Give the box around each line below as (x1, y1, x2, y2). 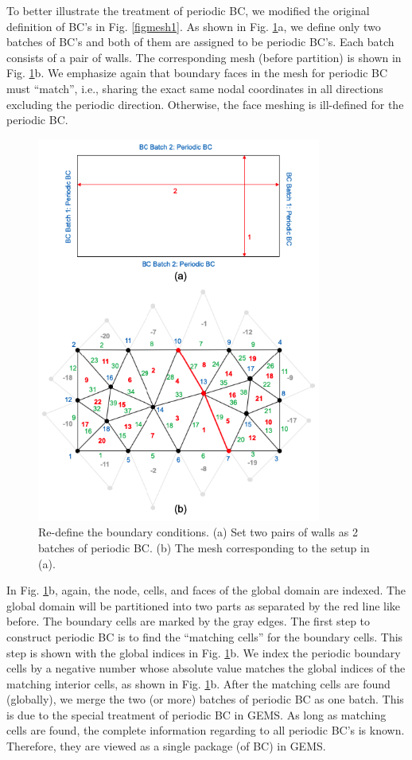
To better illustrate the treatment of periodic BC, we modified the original (6, 2, 370, 18)
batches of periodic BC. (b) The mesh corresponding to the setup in (38, 539, 370, 555)
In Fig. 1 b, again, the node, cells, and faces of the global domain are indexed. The (6, 582, 406, 598)
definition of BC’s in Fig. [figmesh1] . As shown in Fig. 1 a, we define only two (6, 18, 381, 34)
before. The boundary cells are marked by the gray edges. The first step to (6, 613, 371, 629)
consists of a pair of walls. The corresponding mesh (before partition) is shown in (6, 49, 402, 65)
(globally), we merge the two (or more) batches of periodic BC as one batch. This (6, 691, 404, 707)
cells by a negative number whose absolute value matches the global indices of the (6, 660, 406, 676)
